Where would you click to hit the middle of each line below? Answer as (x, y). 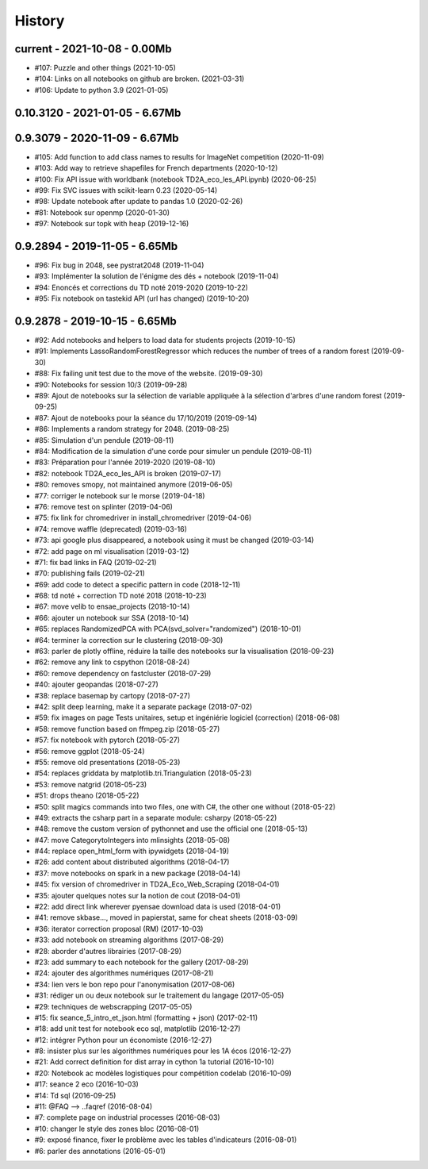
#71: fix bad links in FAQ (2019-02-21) (96, 562)
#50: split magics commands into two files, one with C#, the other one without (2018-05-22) (185, 806)
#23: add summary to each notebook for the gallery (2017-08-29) (142, 962)
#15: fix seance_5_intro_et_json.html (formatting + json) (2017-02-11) (146, 1017)
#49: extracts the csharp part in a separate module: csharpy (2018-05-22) (156, 817)
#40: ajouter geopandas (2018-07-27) (96, 684)
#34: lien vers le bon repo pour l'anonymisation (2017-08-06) (135, 984)
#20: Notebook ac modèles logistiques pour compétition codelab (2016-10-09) (163, 1073)
